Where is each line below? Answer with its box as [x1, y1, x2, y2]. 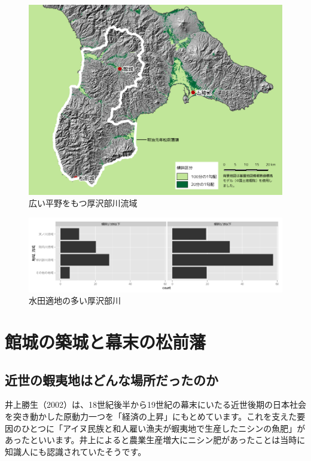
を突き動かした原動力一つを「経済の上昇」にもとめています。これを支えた [5, 410, 297, 422]
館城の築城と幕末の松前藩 [5, 329, 206, 353]
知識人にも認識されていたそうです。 [5, 445, 147, 457]
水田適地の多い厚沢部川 [29, 294, 121, 307]
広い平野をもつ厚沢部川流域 [29, 197, 138, 209]
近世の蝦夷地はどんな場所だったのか [5, 370, 218, 389]
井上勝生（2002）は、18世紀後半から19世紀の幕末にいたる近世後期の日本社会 [5, 398, 306, 411]
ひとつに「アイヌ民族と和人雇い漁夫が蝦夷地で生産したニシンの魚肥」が [21, 422, 306, 434]
